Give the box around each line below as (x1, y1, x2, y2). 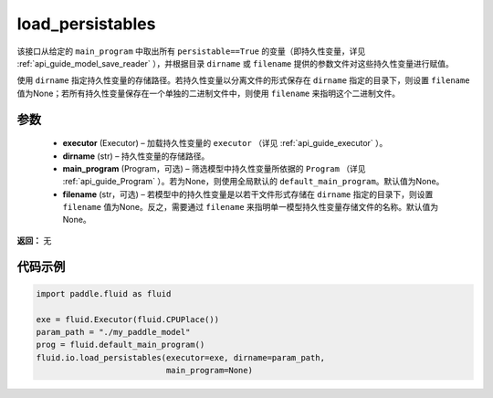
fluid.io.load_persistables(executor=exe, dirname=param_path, (36, 352, 326, 362)
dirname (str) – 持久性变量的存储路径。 (62, 151, 210, 162)
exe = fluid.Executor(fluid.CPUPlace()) (36, 314, 219, 324)
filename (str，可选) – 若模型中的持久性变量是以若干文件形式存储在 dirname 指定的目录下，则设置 (62, 188, 434, 200)
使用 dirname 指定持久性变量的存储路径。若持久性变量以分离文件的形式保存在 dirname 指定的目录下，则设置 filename (16, 75, 470, 86)
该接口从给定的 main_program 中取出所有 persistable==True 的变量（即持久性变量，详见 (16, 46, 366, 57)
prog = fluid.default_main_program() (36, 340, 205, 351)
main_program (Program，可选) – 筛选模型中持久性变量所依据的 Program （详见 (62, 162, 366, 173)
